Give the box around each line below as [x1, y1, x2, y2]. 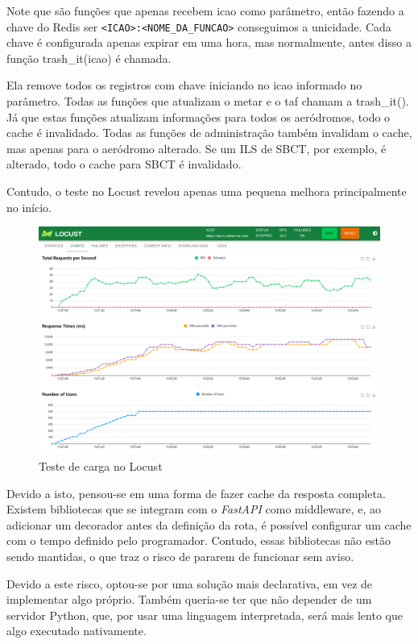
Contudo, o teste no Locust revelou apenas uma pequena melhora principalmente [6, 183, 407, 199]
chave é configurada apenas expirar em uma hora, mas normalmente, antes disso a [6, 34, 412, 51]
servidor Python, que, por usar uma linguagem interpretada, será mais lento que [6, 606, 403, 623]
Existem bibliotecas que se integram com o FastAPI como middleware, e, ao [6, 501, 382, 517]
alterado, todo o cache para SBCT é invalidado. [6, 156, 242, 172]
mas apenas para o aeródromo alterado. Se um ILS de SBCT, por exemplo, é [6, 139, 387, 156]
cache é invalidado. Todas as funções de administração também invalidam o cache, [6, 124, 412, 141]
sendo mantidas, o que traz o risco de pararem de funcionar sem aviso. [6, 547, 354, 564]
